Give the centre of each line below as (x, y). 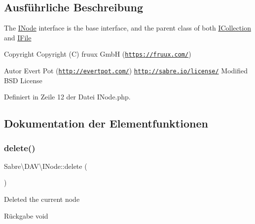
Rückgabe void (26, 215)
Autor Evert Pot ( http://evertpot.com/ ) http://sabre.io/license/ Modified (126, 71)
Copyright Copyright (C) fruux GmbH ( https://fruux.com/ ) (98, 54)
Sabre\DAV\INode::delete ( (46, 166)
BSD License (23, 80)
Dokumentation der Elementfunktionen (106, 123)
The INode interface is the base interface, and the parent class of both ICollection (127, 28)
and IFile (18, 37)
